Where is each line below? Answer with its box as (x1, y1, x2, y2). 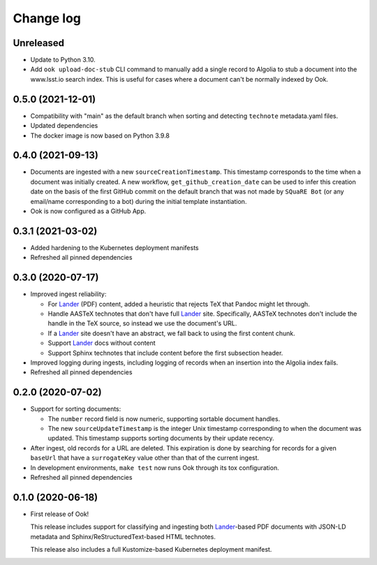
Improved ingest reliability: (30, 290, 107, 298)
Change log (13, 10, 82, 26)
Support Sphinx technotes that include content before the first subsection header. (47, 348, 283, 357)
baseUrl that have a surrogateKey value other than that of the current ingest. (30, 454, 260, 462)
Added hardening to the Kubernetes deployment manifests (30, 243, 199, 251)
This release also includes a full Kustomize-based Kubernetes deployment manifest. (30, 545, 272, 554)
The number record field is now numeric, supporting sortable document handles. (47, 414, 281, 423)
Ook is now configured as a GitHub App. (30, 207, 147, 215)
